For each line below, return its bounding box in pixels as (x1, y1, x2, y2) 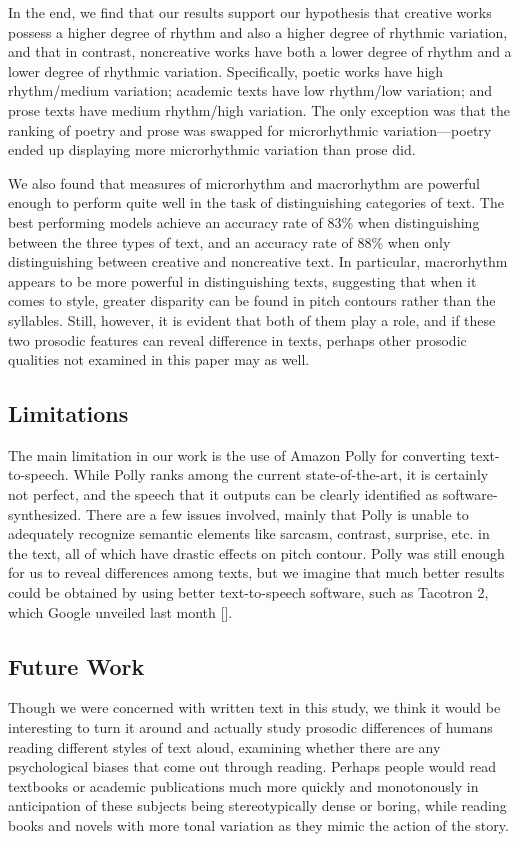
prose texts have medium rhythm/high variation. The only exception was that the (8, 99, 511, 120)
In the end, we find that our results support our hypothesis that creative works (8, 2, 492, 22)
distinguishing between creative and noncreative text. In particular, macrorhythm (8, 251, 508, 272)
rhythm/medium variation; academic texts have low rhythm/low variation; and (8, 80, 493, 101)
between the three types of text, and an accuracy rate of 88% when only (8, 231, 451, 252)
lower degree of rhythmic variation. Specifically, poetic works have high (8, 60, 444, 81)
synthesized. (8, 503, 82, 524)
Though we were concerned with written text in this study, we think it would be (8, 697, 501, 718)
